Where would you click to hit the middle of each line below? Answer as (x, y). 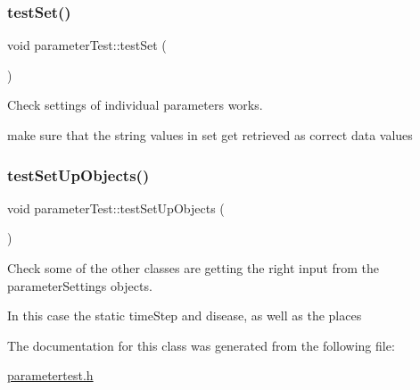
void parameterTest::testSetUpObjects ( (116, 207)
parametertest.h (50, 375)
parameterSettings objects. (80, 285)
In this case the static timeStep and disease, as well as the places (185, 315)
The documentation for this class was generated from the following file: (201, 345)
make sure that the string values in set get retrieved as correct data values (210, 135)
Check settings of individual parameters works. (135, 105)
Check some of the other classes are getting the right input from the (193, 268)
